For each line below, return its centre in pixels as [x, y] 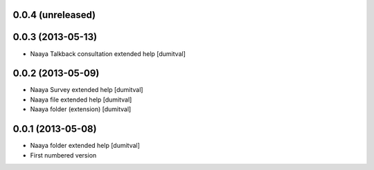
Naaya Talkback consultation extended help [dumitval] [108, 54]
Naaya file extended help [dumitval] [81, 100]
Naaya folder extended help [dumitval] [85, 146]
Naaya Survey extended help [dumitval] [87, 90]
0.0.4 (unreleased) [54, 15]
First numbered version [63, 155]
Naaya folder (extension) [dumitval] [81, 109]
